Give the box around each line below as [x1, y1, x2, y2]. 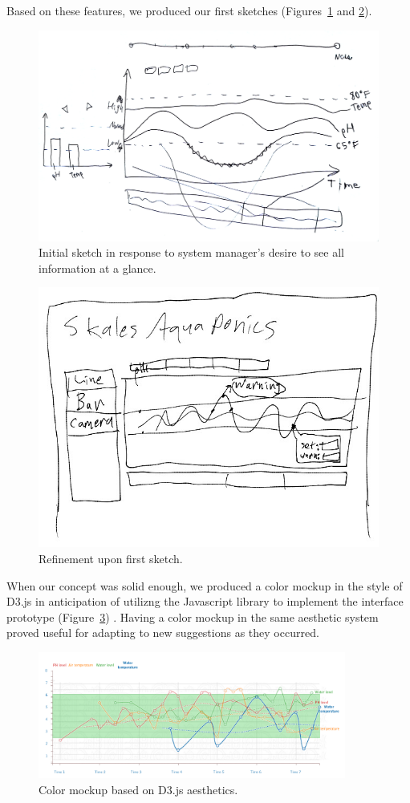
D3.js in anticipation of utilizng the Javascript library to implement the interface [6, 593, 404, 610]
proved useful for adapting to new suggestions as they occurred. [6, 624, 319, 641]
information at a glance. [39, 259, 156, 276]
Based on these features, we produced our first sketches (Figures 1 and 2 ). [6, 2, 372, 18]
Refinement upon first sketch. [39, 550, 183, 566]
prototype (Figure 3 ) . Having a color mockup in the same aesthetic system [6, 608, 379, 625]
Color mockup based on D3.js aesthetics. [39, 781, 238, 797]
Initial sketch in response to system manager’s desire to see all [39, 244, 344, 261]
